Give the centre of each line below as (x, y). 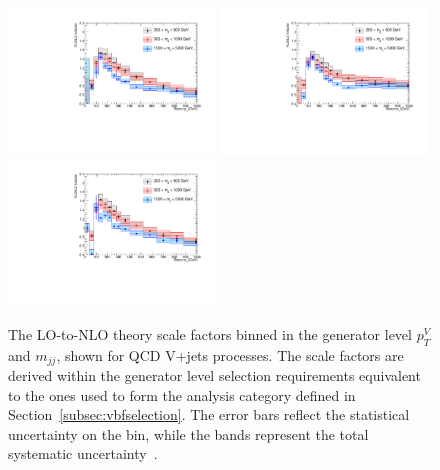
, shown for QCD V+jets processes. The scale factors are (230, 354)
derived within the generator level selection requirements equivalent (214, 375)
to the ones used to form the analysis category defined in (182, 394)
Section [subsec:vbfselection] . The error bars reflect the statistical (209, 414)
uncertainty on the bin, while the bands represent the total (188, 433)
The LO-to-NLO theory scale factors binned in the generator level (210, 333)
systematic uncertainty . (83, 453)
